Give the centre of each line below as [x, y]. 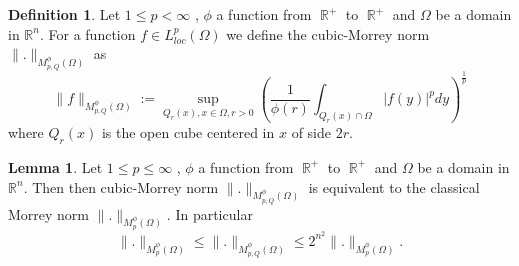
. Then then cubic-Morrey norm [121, 186]
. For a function [87, 33]
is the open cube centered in [188, 132]
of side [311, 132]
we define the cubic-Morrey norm [328, 33]
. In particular [209, 213]
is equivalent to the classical [394, 186]
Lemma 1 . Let [55, 166]
